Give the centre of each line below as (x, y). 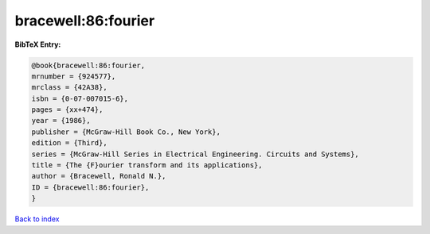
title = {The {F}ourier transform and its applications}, (147, 165)
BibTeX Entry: (38, 44)
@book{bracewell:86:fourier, (88, 65)
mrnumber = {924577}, (74, 76)
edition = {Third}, (69, 143)
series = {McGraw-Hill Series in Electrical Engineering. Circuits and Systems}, (195, 154)
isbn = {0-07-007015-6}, (80, 98)
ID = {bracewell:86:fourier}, (90, 187)
